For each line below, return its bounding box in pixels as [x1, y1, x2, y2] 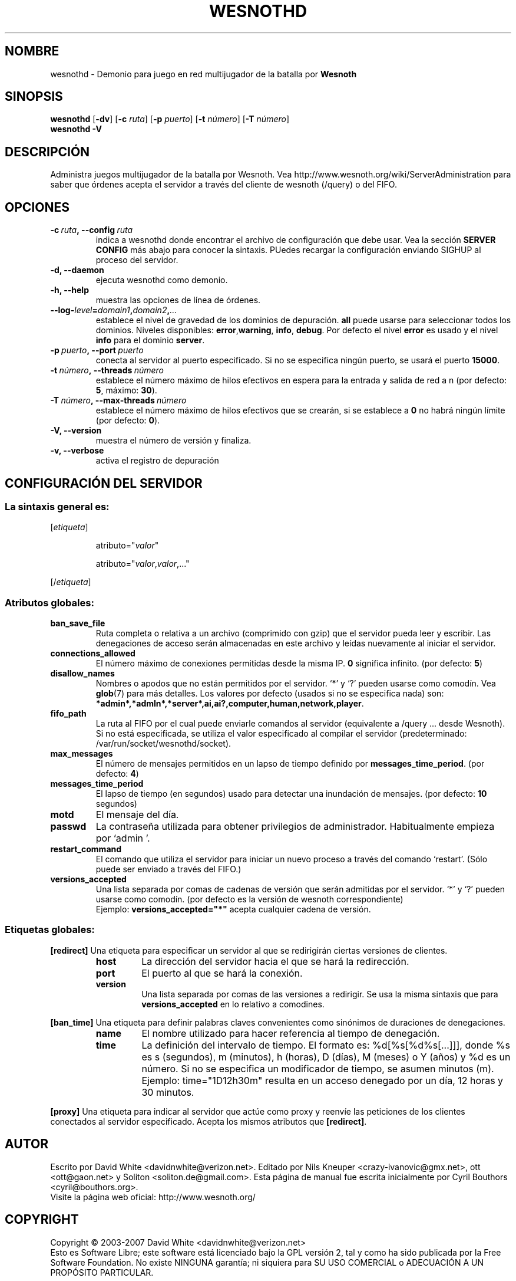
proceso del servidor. [95, 255, 178, 265]
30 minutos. [141, 1086, 194, 1098]
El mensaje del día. [95, 809, 179, 821]
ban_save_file [50, 618, 105, 629]
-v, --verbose [50, 445, 104, 456]
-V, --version [50, 425, 102, 436]
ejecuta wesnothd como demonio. [95, 275, 228, 285]
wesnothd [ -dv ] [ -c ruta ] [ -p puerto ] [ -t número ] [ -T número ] [50, 114, 290, 124]
